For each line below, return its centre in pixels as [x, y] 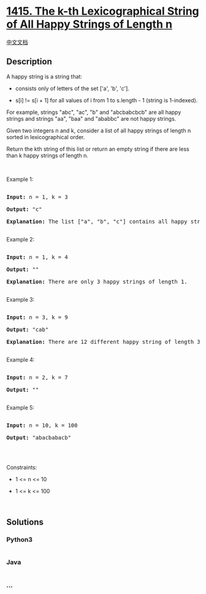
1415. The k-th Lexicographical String [103, 11]
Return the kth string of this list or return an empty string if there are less [98, 149]
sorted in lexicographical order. [46, 137]
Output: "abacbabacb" [39, 437]
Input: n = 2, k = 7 [37, 377]
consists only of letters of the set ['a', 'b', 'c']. [72, 88]
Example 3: [21, 299]
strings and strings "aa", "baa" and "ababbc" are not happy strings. [91, 118]
